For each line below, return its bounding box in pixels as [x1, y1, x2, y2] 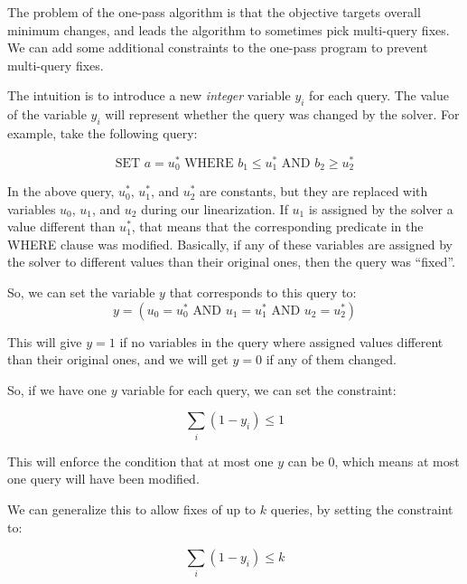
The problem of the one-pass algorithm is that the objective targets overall [7, 3, 421, 21]
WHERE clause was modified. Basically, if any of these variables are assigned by [7, 234, 453, 253]
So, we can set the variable [7, 283, 155, 302]
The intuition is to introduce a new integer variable [7, 86, 291, 105]
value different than [7, 217, 116, 236]
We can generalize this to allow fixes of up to [7, 499, 257, 518]
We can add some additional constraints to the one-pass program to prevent [7, 38, 428, 57]
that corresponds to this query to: [169, 283, 357, 302]
